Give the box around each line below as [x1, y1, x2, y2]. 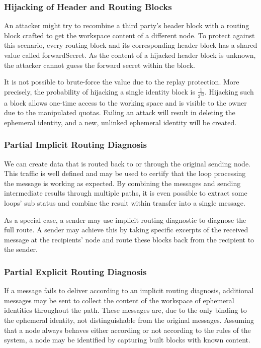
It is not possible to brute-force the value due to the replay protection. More [4, 76, 239, 87]
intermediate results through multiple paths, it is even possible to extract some [4, 188, 247, 198]
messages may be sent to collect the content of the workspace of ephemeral [4, 295, 234, 305]
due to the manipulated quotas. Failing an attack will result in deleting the [4, 107, 235, 118]
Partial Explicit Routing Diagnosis [4, 265, 147, 278]
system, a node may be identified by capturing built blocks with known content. [4, 334, 250, 345]
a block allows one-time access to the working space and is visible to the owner [4, 97, 247, 108]
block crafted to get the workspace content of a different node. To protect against [4, 30, 255, 40]
